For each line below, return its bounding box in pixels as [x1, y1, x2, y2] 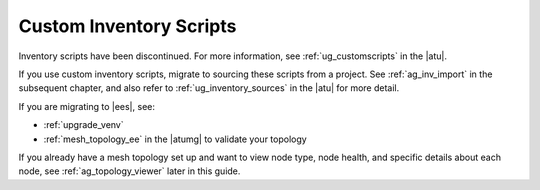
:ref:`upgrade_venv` [43, 119, 124, 131]
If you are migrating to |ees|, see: [18, 100, 155, 112]
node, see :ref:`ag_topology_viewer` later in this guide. [18, 165, 241, 177]
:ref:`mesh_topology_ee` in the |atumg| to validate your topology [43, 133, 307, 145]
